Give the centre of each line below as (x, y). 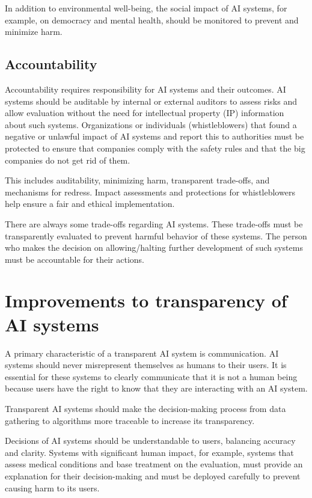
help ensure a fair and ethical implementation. (90, 204)
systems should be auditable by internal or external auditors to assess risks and (151, 101)
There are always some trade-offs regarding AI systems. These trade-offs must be (154, 223)
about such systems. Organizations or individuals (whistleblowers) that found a (151, 124)
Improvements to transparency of (146, 300)
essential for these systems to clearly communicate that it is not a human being (151, 376)
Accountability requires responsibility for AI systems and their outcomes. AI (145, 89)
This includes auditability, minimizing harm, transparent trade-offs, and (137, 180)
